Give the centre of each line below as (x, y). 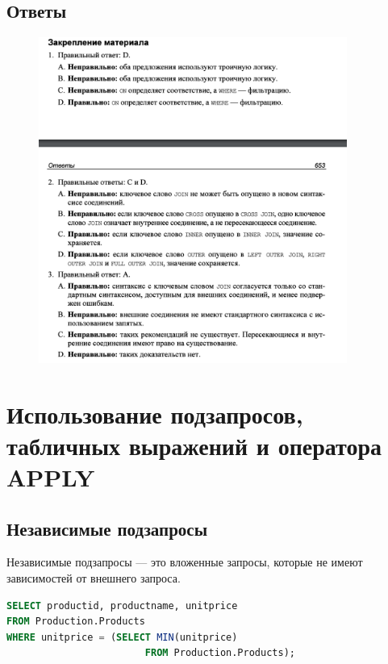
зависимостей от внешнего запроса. (94, 578)
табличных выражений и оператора (194, 445)
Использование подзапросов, (155, 413)
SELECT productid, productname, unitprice (122, 606)
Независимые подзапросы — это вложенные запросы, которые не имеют (185, 562)
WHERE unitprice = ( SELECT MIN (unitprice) (122, 637)
